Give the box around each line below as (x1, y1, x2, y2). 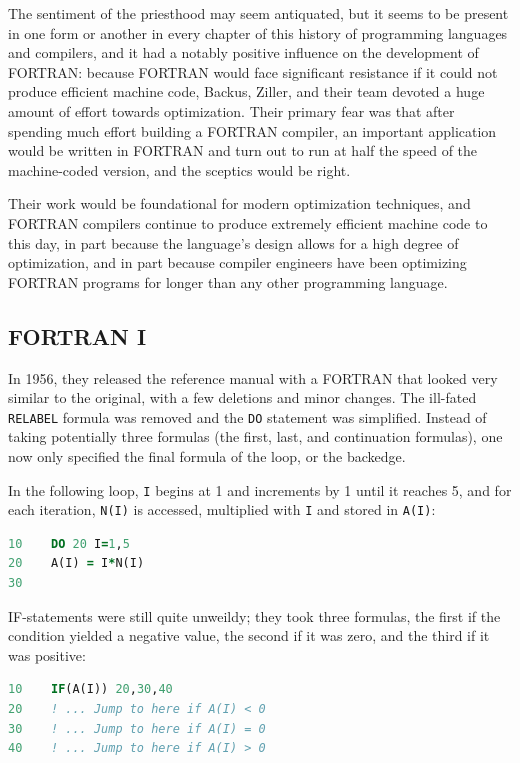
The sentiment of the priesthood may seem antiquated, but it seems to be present (8, 3, 509, 23)
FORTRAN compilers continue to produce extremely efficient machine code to (8, 212, 488, 233)
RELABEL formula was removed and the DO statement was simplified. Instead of (8, 406, 487, 427)
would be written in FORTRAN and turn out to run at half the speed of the (8, 140, 478, 161)
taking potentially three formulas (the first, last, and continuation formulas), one (8, 426, 503, 447)
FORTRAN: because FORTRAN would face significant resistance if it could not (8, 61, 498, 82)
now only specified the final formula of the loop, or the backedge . (8, 445, 406, 466)
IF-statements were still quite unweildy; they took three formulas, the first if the (8, 605, 501, 626)
